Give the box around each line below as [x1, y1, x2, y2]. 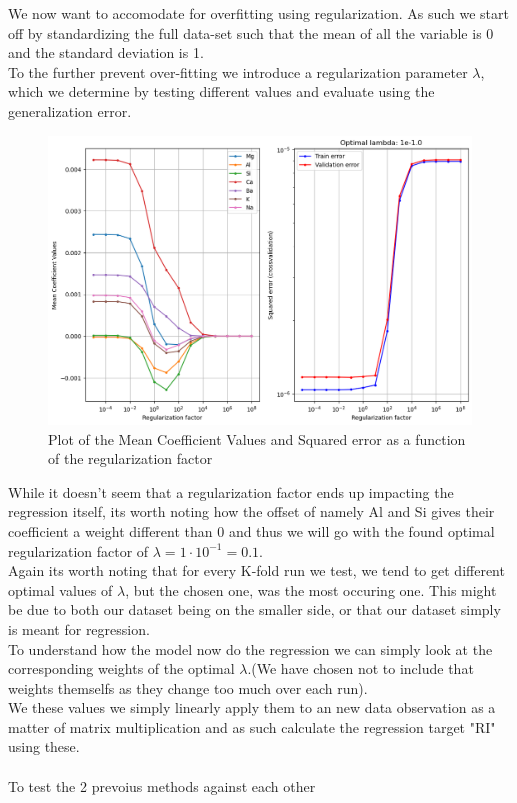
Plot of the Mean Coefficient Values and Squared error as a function [48, 428, 466, 449]
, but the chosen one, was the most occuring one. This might [125, 579, 497, 600]
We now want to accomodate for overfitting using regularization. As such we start [8, 3, 509, 23]
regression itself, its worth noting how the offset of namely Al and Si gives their [8, 501, 495, 522]
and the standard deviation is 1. [8, 42, 204, 63]
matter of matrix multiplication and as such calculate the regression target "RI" [8, 716, 496, 737]
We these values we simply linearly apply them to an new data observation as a [8, 697, 496, 718]
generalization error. [8, 100, 132, 121]
